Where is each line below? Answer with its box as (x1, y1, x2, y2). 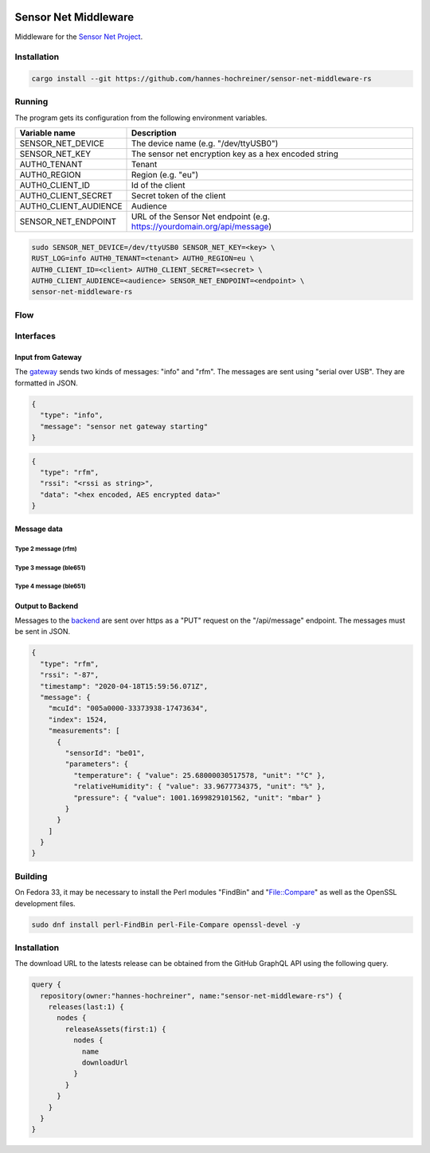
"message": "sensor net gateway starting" (40, 422, 209, 431)
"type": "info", (40, 411, 104, 420)
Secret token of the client (131, 190, 226, 201)
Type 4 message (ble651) (14, 582, 87, 591)
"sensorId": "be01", (64, 748, 146, 757)
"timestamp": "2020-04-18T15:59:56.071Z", (40, 682, 209, 690)
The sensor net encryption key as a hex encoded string (131, 148, 338, 159)
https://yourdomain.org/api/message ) (131, 221, 272, 233)
